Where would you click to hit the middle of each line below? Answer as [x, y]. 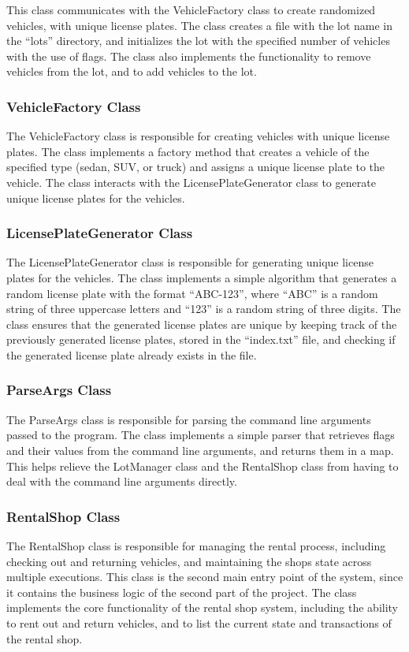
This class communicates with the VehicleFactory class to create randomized [191, 9]
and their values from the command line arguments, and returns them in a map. [200, 450]
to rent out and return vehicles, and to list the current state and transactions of [199, 622]
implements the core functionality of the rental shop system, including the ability [203, 607]
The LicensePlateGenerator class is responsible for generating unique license [190, 262]
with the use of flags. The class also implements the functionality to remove [189, 56]
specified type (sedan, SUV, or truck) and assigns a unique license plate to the [196, 167]
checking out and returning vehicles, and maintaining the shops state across [189, 561]
